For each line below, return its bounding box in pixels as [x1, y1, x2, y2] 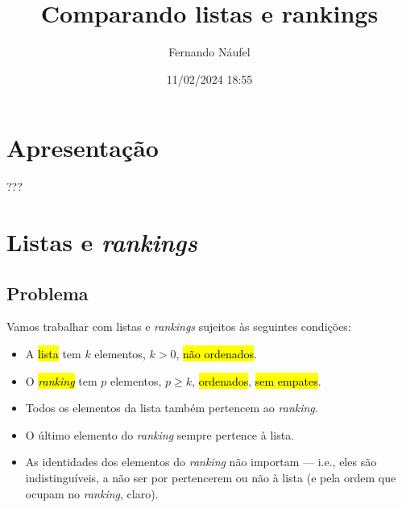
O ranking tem [25, 372, 97, 389]
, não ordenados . [176, 345, 257, 362]
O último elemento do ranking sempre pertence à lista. [25, 426, 295, 443]
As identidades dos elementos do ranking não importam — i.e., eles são [25, 453, 377, 470]
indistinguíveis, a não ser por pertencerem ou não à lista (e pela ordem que [25, 469, 396, 485]
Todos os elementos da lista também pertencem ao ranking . [25, 399, 318, 416]
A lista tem [25, 345, 81, 362]
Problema [6, 280, 89, 305]
